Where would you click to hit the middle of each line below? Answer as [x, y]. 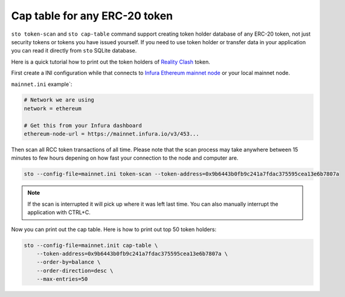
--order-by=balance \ [69, 262]
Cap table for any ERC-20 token [92, 16]
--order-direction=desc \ [75, 270]
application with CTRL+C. [59, 212]
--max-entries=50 [62, 279]
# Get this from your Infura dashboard [83, 125]
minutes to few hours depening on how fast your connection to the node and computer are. [125, 158]
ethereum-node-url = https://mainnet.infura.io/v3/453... [111, 134]
